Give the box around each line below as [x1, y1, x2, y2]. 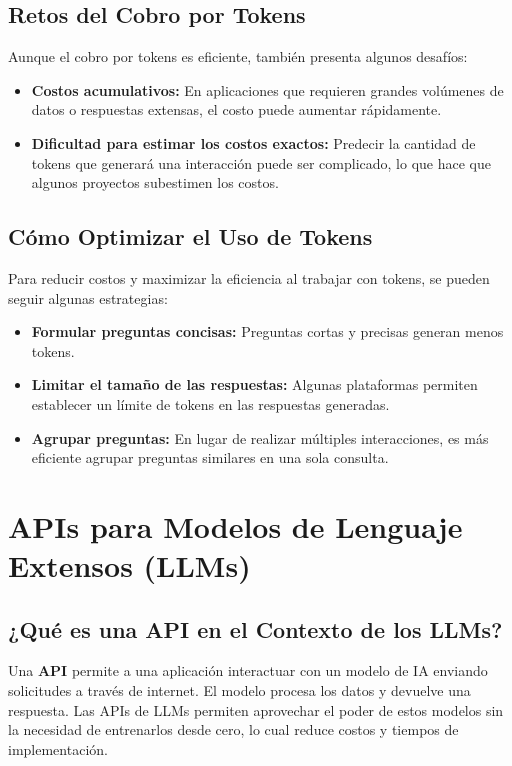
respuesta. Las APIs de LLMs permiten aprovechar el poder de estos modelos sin [8, 699, 504, 720]
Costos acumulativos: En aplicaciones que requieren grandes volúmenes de [31, 79, 504, 100]
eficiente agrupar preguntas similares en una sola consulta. [31, 447, 389, 468]
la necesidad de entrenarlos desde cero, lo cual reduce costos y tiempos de [8, 719, 459, 740]
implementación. [8, 738, 108, 759]
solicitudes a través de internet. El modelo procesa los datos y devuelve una [8, 680, 471, 701]
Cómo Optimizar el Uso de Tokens [8, 221, 373, 252]
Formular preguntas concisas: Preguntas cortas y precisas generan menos [31, 321, 504, 342]
